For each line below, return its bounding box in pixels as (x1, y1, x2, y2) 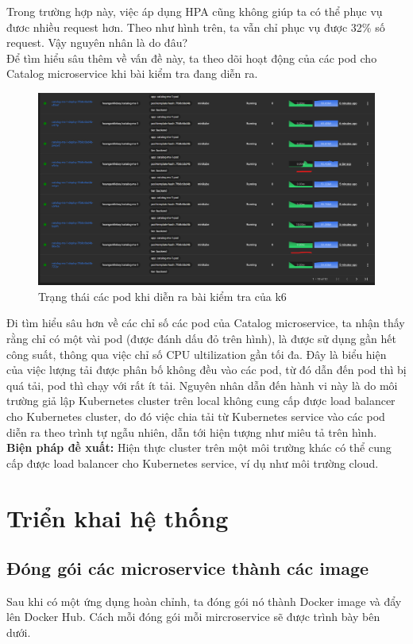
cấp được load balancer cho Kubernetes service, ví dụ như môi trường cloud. (6, 454, 379, 471)
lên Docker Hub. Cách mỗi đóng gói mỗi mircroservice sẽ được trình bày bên (6, 608, 380, 625)
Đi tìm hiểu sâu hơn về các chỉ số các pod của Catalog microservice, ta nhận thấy (6, 314, 405, 331)
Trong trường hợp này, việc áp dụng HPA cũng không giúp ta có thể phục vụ (6, 3, 383, 19)
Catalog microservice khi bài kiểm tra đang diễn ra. (6, 65, 258, 82)
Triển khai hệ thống (6, 501, 229, 534)
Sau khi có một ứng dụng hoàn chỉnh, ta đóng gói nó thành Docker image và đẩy (6, 592, 402, 609)
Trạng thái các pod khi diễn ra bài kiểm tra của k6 (38, 287, 287, 304)
